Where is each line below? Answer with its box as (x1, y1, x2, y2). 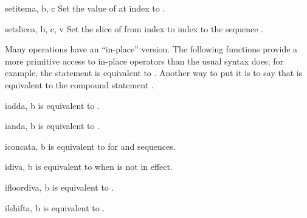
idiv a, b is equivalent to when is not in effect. (5, 160, 173, 173)
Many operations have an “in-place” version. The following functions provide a (5, 43, 298, 55)
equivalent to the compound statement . (5, 78, 154, 91)
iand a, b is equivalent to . (5, 119, 100, 132)
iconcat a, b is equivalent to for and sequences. (5, 139, 176, 152)
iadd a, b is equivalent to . (5, 99, 100, 111)
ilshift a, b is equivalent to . (5, 201, 105, 214)
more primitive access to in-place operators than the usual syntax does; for (5, 54, 283, 67)
